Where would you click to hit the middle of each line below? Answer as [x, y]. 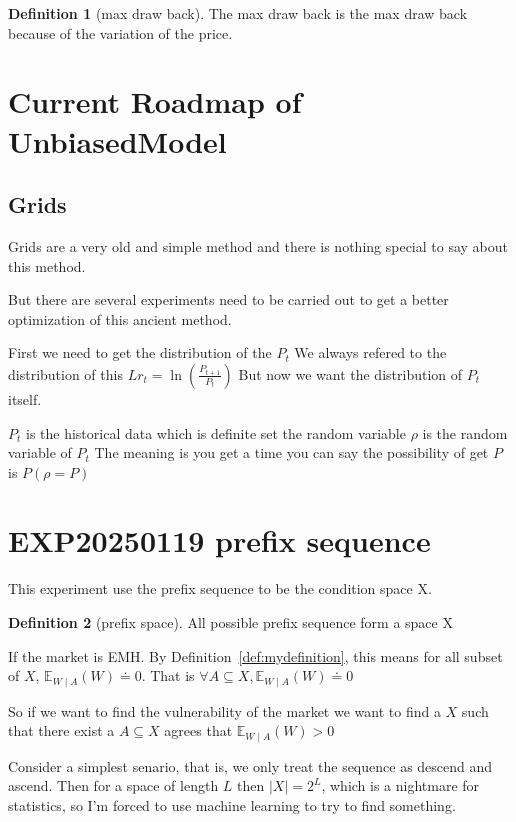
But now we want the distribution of [350, 373]
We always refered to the [370, 352]
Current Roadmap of [155, 101]
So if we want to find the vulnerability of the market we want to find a [224, 710]
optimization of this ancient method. [120, 318]
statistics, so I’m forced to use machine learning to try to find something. [232, 804]
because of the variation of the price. [120, 32]
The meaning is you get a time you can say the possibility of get [291, 452]
